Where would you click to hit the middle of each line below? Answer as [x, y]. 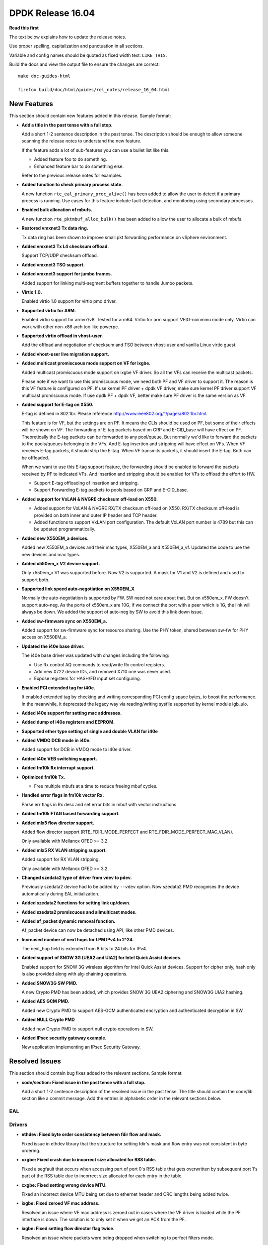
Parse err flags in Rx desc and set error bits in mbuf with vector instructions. [100, 804]
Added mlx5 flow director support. [58, 823]
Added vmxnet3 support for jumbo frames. [67, 274]
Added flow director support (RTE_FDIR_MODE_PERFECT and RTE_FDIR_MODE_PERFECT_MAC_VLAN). [128, 832]
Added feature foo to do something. [70, 159]
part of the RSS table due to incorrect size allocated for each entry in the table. [102, 1176]
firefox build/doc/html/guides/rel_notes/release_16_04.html [94, 90]
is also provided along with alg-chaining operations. [74, 974]
